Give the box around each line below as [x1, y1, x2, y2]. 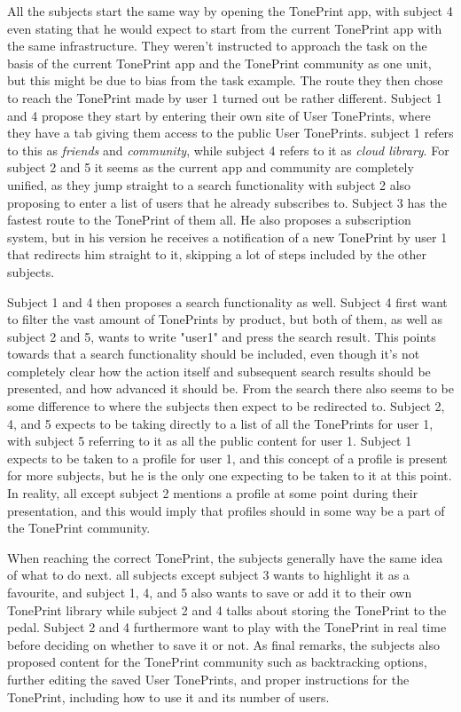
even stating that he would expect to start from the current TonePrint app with [7, 19, 442, 37]
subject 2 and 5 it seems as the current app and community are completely [7, 158, 414, 177]
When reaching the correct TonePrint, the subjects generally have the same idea [7, 548, 443, 566]
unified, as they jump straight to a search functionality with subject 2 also [7, 175, 411, 194]
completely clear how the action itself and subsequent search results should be [7, 361, 431, 380]
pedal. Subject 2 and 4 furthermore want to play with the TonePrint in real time [7, 618, 447, 637]
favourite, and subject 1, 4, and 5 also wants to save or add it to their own [7, 583, 412, 601]
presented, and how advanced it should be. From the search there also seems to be [7, 379, 454, 398]
